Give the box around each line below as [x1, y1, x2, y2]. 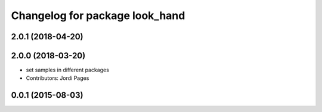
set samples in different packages [26, 66, 110, 74]
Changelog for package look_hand [11, 9, 185, 22]
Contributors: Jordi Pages [26, 74, 89, 82]
